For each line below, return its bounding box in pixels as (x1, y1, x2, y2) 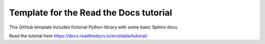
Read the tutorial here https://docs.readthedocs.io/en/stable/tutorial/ (9, 33, 148, 39)
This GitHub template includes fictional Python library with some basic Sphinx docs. (9, 24, 179, 30)
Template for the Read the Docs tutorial (9, 7, 172, 18)
